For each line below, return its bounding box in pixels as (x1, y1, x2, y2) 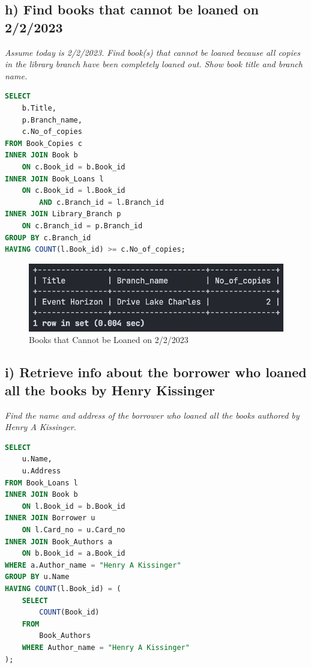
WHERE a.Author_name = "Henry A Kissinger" (5, 560, 181, 569)
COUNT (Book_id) (39, 608, 100, 617)
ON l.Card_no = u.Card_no (22, 526, 125, 535)
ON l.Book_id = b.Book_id (22, 502, 125, 511)
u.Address (22, 467, 61, 476)
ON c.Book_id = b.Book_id (22, 162, 125, 171)
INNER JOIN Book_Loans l (5, 174, 104, 183)
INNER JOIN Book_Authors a (5, 537, 112, 546)
